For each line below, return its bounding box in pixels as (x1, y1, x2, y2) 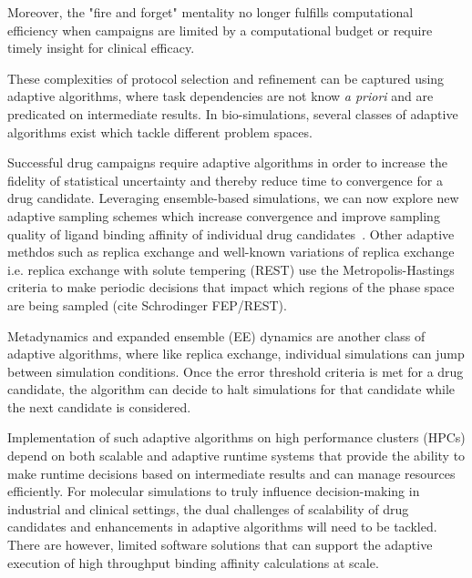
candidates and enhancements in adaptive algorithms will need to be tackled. (7, 517, 437, 536)
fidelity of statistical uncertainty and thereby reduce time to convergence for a (7, 170, 443, 189)
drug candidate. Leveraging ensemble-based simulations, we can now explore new (7, 188, 459, 208)
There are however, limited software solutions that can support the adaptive (7, 535, 433, 554)
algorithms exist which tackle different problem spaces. (7, 122, 313, 141)
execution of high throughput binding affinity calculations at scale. (7, 553, 379, 572)
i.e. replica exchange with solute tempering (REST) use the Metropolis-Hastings (7, 259, 455, 279)
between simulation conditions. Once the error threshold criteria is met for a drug (7, 361, 464, 380)
